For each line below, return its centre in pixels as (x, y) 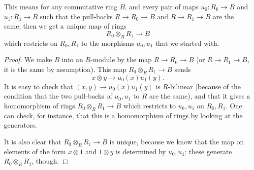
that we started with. (187, 43)
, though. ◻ (50, 161)
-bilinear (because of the (205, 86)
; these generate (208, 151)
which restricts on (31, 43)
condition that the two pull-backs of (58, 96)
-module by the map (121, 59)
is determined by (141, 151)
